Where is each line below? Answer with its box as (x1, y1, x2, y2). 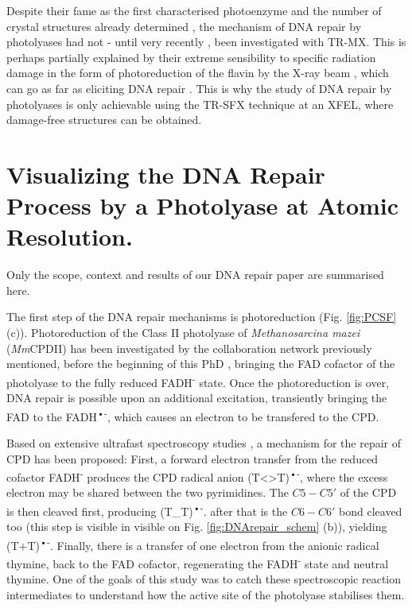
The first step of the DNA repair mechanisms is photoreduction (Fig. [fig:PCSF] (6, 308, 397, 325)
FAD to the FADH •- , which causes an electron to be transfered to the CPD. (6, 405, 379, 424)
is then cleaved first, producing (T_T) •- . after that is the (6, 500, 288, 519)
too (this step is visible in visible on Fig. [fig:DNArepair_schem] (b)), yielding (6, 518, 387, 535)
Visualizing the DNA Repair (6, 157, 325, 190)
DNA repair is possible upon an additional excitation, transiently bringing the (6, 389, 387, 406)
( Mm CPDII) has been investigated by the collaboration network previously (6, 339, 372, 356)
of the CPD (340, 484, 397, 501)
